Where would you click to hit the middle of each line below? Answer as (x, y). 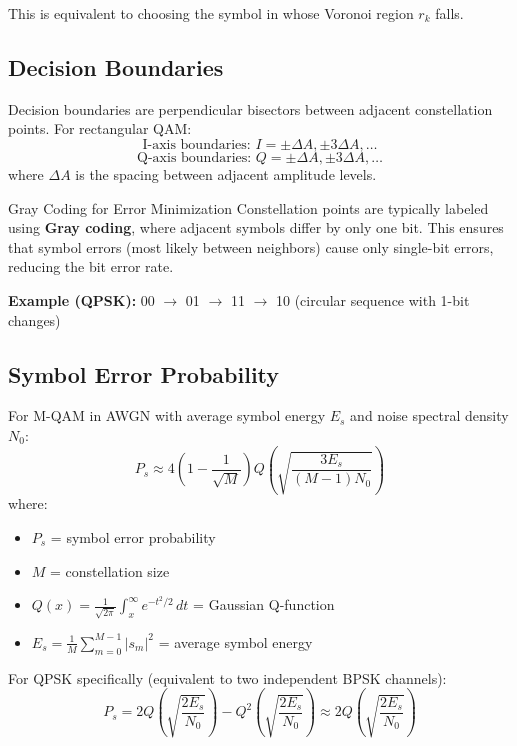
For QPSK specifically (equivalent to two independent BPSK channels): (227, 677)
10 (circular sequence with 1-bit (372, 299)
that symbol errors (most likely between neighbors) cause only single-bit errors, (251, 246)
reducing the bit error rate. (91, 266)
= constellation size (110, 570)
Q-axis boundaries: (194, 157)
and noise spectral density (429, 415)
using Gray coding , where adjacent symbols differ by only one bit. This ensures (256, 227)
